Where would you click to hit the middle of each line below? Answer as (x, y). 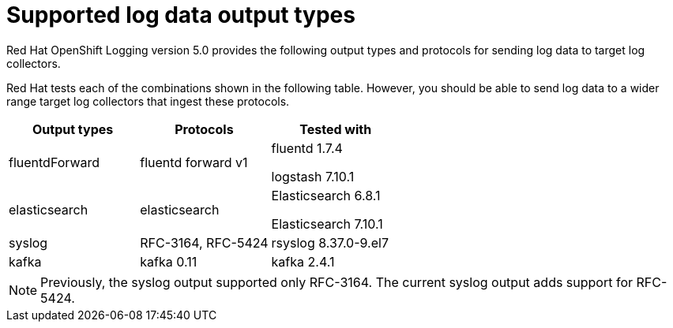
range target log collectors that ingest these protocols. (148, 101)
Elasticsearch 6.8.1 (326, 195)
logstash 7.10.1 (313, 176)
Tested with (336, 129)
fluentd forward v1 (194, 162)
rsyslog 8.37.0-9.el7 (330, 242)
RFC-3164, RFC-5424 (204, 242)
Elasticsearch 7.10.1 (327, 224)
